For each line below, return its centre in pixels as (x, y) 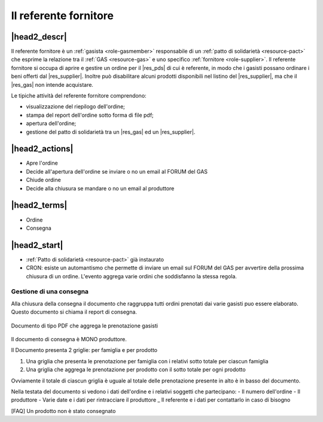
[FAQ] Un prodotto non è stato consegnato (63, 411)
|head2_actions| (42, 149)
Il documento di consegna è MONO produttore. (69, 339)
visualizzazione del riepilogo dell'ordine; (76, 107)
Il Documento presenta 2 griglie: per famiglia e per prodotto (84, 350)
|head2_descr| (39, 37)
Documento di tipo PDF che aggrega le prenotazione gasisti (85, 326)
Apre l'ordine (42, 163)
